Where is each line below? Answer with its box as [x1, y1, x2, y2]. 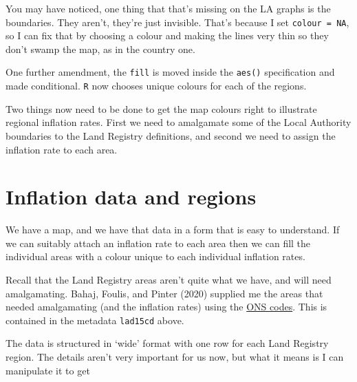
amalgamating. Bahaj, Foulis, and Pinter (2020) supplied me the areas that [6, 286, 323, 300]
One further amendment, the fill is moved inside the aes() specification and [6, 65, 335, 79]
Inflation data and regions [6, 182, 257, 211]
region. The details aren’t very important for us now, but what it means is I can [6, 350, 344, 364]
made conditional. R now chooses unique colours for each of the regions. [6, 78, 307, 93]
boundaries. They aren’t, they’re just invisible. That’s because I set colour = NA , [6, 14, 349, 29]
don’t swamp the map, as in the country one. [6, 41, 195, 56]
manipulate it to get [6, 363, 90, 377]
